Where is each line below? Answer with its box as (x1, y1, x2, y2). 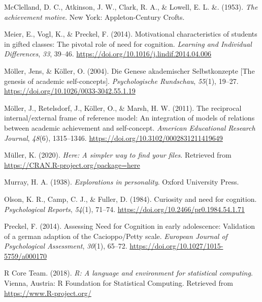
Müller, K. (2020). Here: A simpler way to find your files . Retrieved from (4, 149, 232, 160)
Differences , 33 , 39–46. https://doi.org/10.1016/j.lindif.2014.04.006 (4, 48, 212, 59)
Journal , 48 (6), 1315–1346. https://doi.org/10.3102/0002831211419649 (4, 132, 223, 143)
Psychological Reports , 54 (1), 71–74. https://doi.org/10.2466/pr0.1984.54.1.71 (4, 203, 245, 214)
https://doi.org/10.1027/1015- (129, 240, 223, 251)
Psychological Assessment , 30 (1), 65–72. (4, 240, 127, 251)
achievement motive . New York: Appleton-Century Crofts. (4, 11, 185, 22)
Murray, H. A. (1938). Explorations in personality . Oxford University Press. (4, 176, 239, 187)
